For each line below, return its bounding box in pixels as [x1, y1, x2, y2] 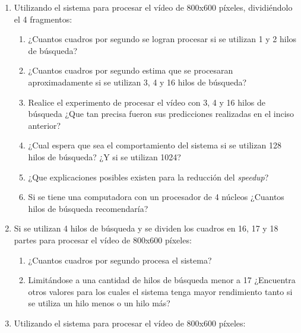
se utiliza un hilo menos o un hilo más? [28, 297, 170, 309]
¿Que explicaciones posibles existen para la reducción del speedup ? [28, 170, 269, 183]
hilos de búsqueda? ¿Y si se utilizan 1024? [28, 150, 181, 163]
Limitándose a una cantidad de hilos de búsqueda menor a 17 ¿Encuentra [28, 274, 296, 286]
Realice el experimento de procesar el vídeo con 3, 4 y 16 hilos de [28, 96, 265, 108]
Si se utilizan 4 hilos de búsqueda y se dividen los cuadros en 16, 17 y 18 [14, 222, 278, 234]
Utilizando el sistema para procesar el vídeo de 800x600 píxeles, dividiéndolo [14, 1, 293, 13]
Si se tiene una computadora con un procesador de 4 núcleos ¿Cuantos [28, 191, 284, 203]
